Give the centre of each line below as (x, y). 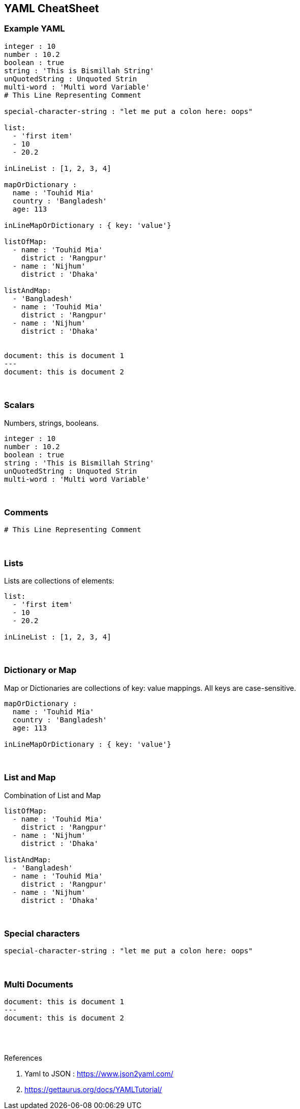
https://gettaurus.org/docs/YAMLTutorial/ (93, 1090)
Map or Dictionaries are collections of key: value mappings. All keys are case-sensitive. (150, 688)
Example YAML (35, 29)
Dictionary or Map (40, 670)
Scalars (19, 405)
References (23, 1058)
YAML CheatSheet (52, 8)
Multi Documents (39, 984)
